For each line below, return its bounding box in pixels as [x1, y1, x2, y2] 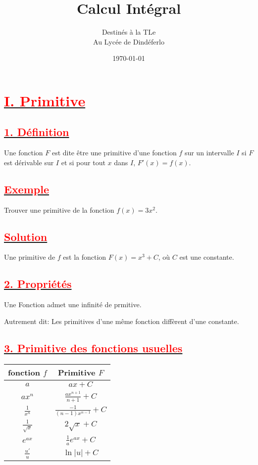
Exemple [4, 181, 49, 196]
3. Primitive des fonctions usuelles [4, 340, 183, 355]
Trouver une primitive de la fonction [4, 204, 114, 215]
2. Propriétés [4, 276, 72, 291]
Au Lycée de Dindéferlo [93, 36, 164, 46]
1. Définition [4, 124, 69, 139]
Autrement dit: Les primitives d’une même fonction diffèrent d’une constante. [4, 316, 239, 326]
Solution [4, 229, 48, 244]
